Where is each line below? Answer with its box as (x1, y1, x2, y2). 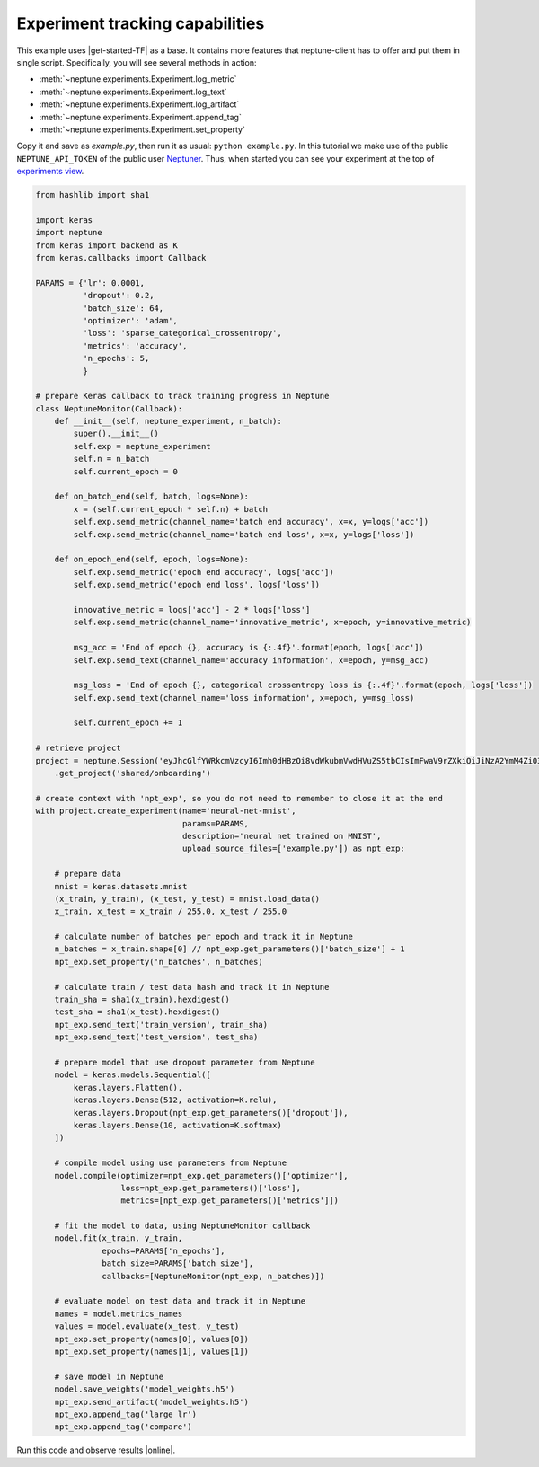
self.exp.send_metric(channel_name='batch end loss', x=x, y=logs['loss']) (73, 529, 415, 539)
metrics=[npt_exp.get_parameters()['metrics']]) (120, 1196, 340, 1206)
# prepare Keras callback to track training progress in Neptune (35, 391, 330, 402)
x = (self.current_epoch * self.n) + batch (73, 504, 269, 514)
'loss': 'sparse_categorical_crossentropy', (82, 328, 282, 339)
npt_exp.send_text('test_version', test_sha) (54, 1032, 259, 1042)
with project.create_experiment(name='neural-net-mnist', (35, 806, 296, 817)
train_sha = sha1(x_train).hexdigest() (54, 994, 231, 1005)
